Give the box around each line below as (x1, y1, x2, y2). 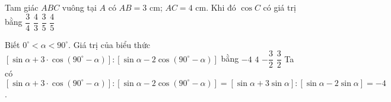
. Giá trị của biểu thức (68, 38, 150, 50)
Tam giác (5, 1, 39, 13)
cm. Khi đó (195, 1, 236, 13)
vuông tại (62, 1, 97, 13)
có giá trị (263, 1, 296, 13)
